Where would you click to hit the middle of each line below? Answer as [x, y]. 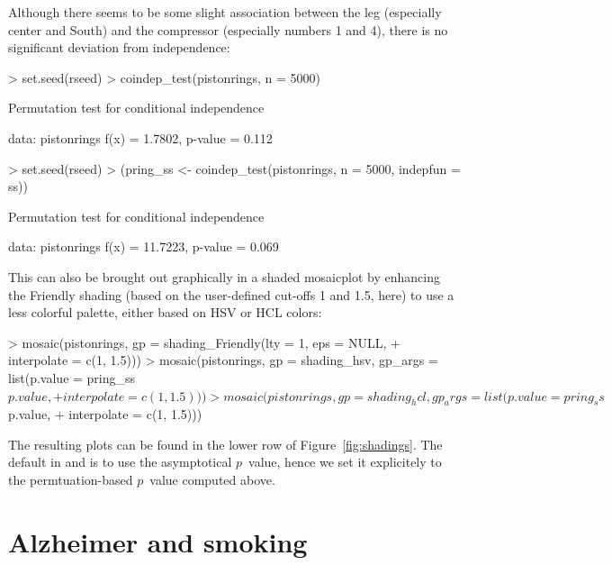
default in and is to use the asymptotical [120, 462]
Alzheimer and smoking [158, 541]
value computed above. [212, 480]
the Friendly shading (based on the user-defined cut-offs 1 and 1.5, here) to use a [231, 294]
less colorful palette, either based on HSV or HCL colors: [165, 312]
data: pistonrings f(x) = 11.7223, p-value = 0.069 [144, 246]
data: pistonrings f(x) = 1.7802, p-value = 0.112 [140, 137]
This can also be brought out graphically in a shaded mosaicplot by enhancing [224, 276]
